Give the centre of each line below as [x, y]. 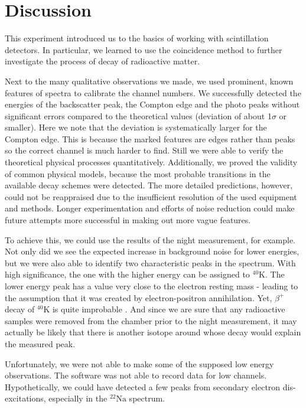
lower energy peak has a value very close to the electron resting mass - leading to [152, 286]
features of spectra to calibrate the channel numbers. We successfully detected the [153, 92]
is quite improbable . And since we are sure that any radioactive [169, 309]
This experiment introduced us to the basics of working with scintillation [137, 38]
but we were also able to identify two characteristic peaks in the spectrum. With [150, 262]
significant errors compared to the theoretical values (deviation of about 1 [138, 115]
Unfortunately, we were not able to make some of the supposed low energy [139, 363]
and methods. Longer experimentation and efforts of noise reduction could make [150, 208]
